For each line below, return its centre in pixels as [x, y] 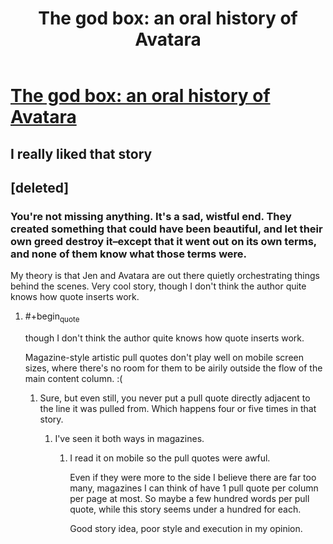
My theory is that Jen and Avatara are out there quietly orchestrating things [165, 276]
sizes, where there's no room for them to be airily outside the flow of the [173, 368]
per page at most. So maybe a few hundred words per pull [189, 499]
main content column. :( [73, 379]
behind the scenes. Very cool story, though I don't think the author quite [158, 286]
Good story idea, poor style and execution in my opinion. [186, 529]
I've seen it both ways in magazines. [129, 439]
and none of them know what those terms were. [129, 254]
